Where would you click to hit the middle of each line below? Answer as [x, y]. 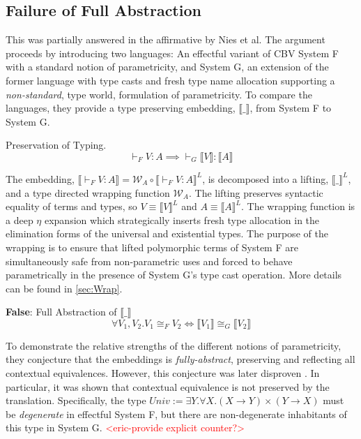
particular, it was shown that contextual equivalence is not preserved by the [168, 386]
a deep [20, 219]
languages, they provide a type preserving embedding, [121, 108]
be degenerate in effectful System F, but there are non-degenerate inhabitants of [176, 414]
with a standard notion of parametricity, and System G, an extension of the [167, 67]
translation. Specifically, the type [76, 400]
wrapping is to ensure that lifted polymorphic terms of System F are [152, 247]
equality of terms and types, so [71, 206]
